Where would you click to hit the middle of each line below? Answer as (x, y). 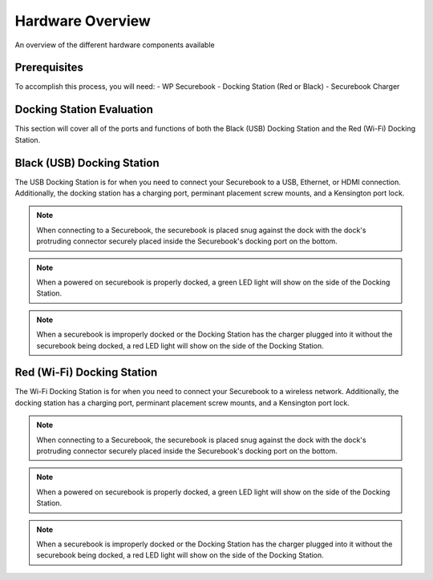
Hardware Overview (83, 21)
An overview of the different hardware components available (115, 45)
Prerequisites (49, 68)
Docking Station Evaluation (84, 109)
